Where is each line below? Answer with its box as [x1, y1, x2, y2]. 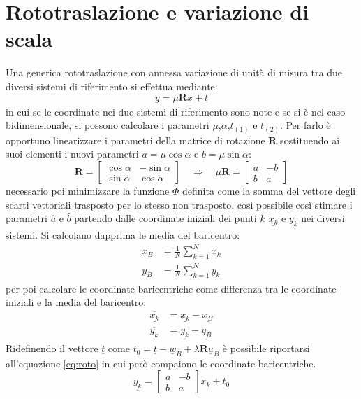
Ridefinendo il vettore [6, 341, 98, 356]
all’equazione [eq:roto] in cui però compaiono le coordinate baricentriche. [6, 356, 316, 370]
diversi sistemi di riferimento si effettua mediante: [6, 78, 218, 93]
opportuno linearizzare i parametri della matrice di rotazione [6, 132, 265, 147]
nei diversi [301, 211, 345, 225]
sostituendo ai [280, 132, 340, 147]
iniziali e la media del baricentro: [6, 295, 147, 309]
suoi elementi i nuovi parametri [6, 146, 139, 161]
